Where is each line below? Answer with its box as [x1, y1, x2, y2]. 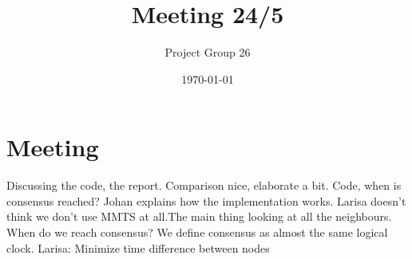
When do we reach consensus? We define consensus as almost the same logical [6, 224, 388, 241]
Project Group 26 [164, 44, 251, 61]
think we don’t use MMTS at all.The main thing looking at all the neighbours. [6, 208, 392, 225]
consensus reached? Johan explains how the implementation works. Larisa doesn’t [6, 192, 406, 209]
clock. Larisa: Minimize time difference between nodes [6, 239, 270, 256]
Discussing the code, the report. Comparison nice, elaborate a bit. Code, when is [6, 177, 402, 194]
